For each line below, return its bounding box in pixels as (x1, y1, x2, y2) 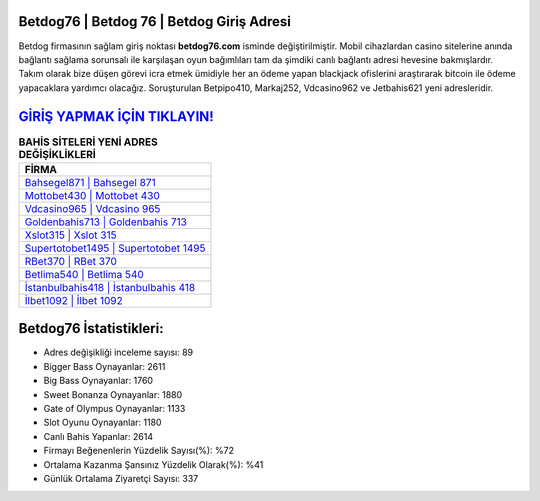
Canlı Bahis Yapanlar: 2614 (43, 430, 154, 442)
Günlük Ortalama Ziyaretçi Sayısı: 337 (43, 473, 199, 484)
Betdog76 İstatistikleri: (18, 320, 164, 337)
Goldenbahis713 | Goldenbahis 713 (24, 215, 187, 229)
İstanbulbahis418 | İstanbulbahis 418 (24, 280, 196, 294)
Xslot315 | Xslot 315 (24, 228, 117, 242)
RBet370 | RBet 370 (24, 254, 117, 268)
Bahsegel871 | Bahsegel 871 (24, 175, 156, 189)
